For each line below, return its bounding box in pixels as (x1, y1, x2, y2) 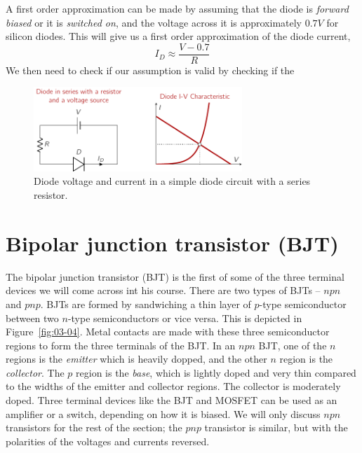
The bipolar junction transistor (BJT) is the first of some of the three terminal (6, 269, 344, 284)
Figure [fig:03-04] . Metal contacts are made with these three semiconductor (6, 324, 330, 339)
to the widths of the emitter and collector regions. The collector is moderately (6, 379, 341, 393)
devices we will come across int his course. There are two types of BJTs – (6, 283, 321, 298)
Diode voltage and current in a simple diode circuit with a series (34, 174, 311, 188)
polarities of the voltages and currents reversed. (6, 433, 210, 448)
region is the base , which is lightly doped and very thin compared (76, 365, 356, 379)
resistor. (34, 188, 68, 202)
